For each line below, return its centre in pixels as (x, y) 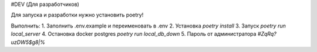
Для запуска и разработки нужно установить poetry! (77, 15)
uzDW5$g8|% (28, 42)
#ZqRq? (267, 34)
